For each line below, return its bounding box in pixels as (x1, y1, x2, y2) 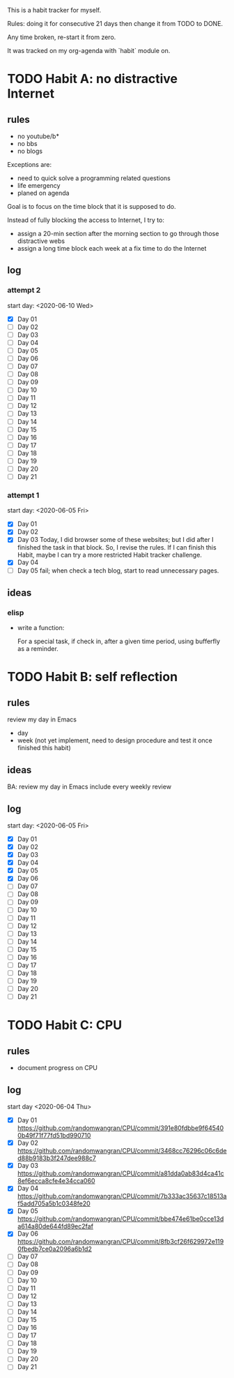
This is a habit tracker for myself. (7, 6, 102, 14)
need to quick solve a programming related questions (17, 174, 171, 182)
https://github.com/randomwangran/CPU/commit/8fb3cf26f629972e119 (17, 1238, 224, 1246)
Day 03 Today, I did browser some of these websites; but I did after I (17, 536, 214, 544)
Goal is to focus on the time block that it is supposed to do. (7, 203, 176, 210)
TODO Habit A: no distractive (7, 71, 178, 87)
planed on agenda (17, 189, 70, 197)
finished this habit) (17, 744, 71, 752)
